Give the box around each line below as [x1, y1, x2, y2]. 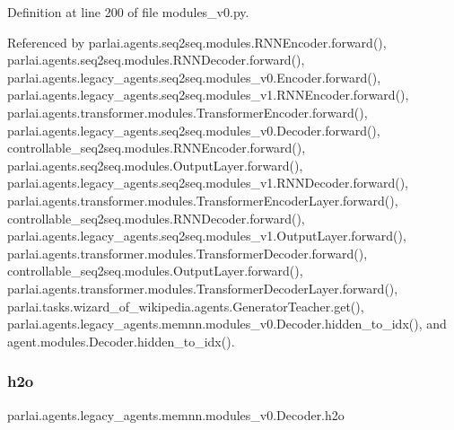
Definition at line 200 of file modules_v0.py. [7, 3, 249, 21]
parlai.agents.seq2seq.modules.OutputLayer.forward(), [7, 155, 303, 174]
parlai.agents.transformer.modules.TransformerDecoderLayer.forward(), [7, 278, 398, 297]
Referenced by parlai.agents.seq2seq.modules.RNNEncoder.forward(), [7, 32, 387, 51]
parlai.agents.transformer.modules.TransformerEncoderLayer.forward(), [7, 190, 398, 209]
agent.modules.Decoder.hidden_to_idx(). [7, 331, 235, 350]
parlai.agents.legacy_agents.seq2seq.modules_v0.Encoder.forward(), [7, 67, 381, 86]
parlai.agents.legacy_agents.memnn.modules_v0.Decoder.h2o [7, 405, 345, 424]
